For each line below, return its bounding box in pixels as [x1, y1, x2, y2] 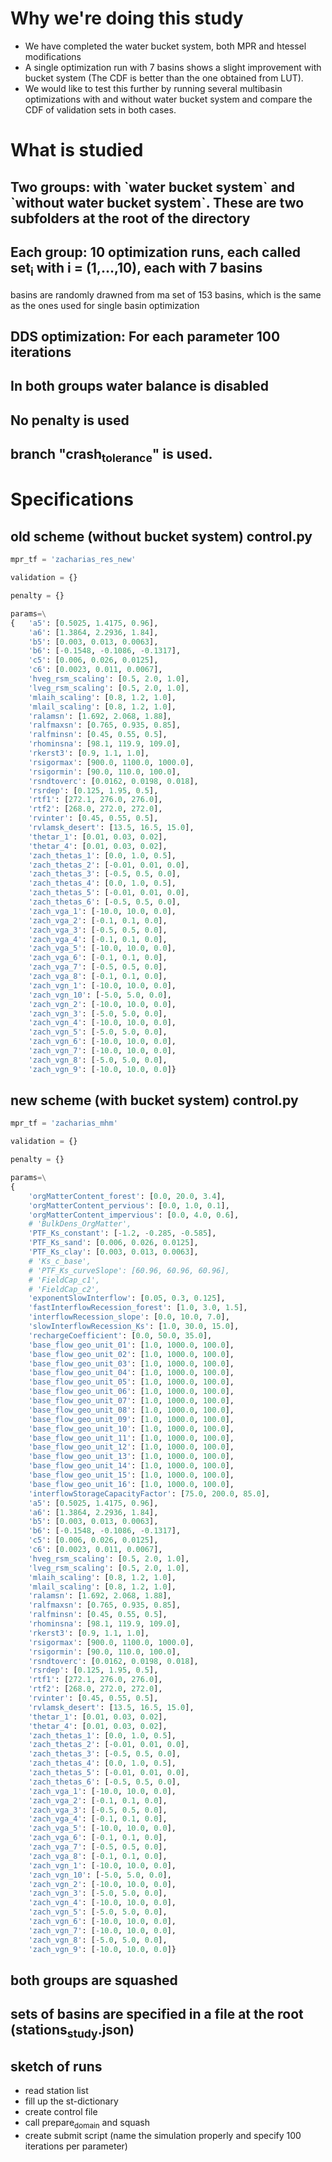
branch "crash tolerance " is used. [10, 446, 213, 466]
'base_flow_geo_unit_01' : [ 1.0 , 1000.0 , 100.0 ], [28, 1340, 235, 1350]
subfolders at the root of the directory [10, 210, 251, 227]
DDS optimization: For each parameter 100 [10, 328, 281, 345]
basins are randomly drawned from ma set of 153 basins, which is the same [10, 288, 322, 301]
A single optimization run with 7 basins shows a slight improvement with [24, 61, 322, 73]
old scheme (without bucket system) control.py [10, 528, 313, 545]
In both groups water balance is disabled [10, 378, 270, 395]
